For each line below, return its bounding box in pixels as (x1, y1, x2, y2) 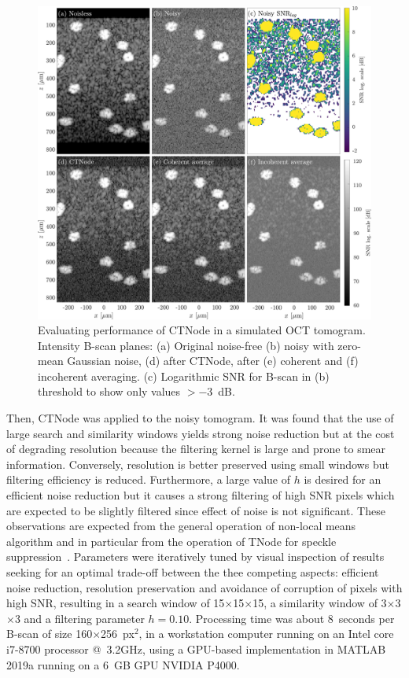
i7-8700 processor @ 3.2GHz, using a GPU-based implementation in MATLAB (6, 640, 386, 657)
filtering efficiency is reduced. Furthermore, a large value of (6, 471, 291, 488)
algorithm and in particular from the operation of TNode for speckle (6, 532, 337, 549)
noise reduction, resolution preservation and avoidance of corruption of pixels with (6, 579, 403, 595)
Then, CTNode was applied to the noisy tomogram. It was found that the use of (6, 410, 394, 426)
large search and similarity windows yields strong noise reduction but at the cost (6, 425, 395, 441)
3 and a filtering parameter (14, 610, 145, 626)
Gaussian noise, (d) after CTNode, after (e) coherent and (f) (67, 352, 359, 369)
